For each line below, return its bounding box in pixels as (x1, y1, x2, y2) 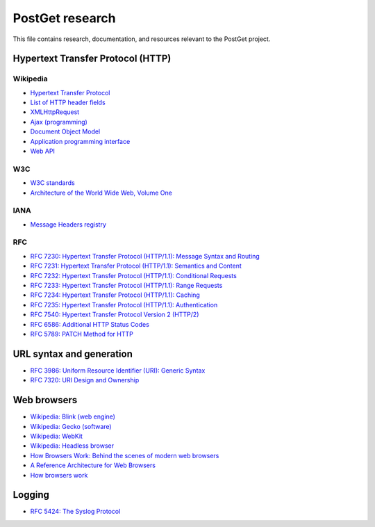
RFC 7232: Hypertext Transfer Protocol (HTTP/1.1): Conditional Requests (30, 271, 237, 279)
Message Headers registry (30, 220, 107, 229)
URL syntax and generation (12, 348, 133, 359)
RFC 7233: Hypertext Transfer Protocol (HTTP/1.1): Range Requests (30, 282, 223, 290)
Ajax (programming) (30, 117, 88, 126)
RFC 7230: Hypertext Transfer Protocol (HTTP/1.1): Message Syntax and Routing (30, 252, 260, 260)
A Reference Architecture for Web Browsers (30, 461, 156, 469)
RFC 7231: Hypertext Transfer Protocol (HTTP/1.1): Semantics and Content (30, 261, 242, 270)
